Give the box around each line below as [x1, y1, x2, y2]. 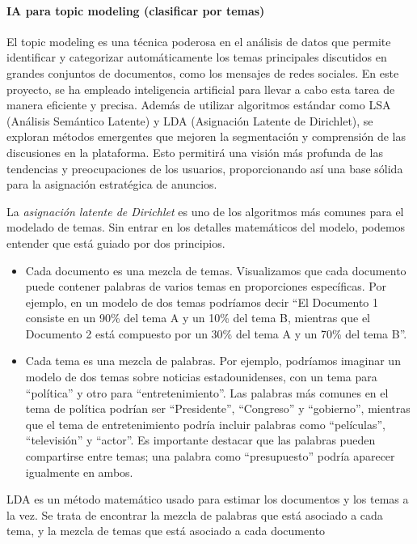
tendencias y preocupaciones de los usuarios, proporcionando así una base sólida [6, 159, 403, 176]
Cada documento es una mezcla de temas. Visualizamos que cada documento [25, 261, 406, 278]
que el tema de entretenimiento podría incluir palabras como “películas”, [25, 415, 385, 432]
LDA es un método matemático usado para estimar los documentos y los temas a [6, 491, 409, 508]
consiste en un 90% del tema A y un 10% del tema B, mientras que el [25, 309, 371, 326]
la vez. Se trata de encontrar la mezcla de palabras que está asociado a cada [6, 506, 383, 523]
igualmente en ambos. [25, 463, 133, 480]
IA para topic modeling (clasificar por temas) [6, 2, 265, 19]
